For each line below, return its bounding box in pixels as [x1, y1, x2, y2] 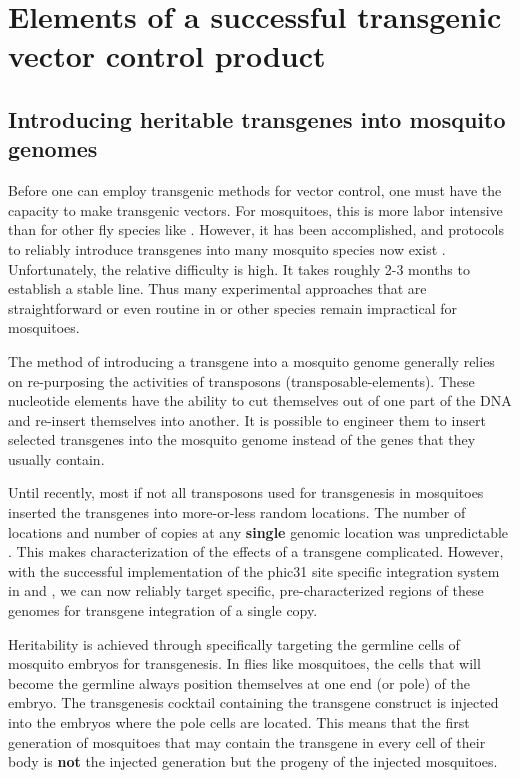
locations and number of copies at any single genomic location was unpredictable [8, 521, 509, 542]
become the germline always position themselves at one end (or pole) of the [8, 672, 470, 693]
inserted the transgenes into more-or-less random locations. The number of [8, 502, 466, 523]
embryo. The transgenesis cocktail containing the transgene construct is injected [8, 692, 499, 713]
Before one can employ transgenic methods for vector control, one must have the [8, 180, 502, 201]
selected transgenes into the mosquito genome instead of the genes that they [8, 429, 476, 450]
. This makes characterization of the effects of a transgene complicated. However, [8, 541, 504, 562]
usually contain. [8, 448, 105, 469]
